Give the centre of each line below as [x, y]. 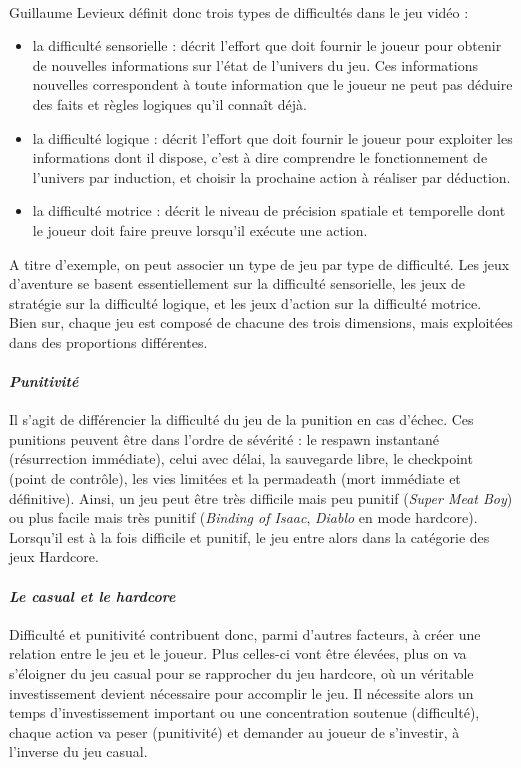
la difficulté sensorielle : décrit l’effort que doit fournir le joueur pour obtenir [267, 45]
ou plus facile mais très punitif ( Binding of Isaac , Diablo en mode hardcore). [243, 517]
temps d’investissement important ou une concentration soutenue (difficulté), [244, 712]
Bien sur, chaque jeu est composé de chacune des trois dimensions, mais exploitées [261, 322]
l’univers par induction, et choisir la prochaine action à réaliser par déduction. [271, 176]
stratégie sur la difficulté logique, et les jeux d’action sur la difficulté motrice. [245, 302]
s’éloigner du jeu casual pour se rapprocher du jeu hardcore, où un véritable [241, 673]
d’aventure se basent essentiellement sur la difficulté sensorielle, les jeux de [237, 283]
